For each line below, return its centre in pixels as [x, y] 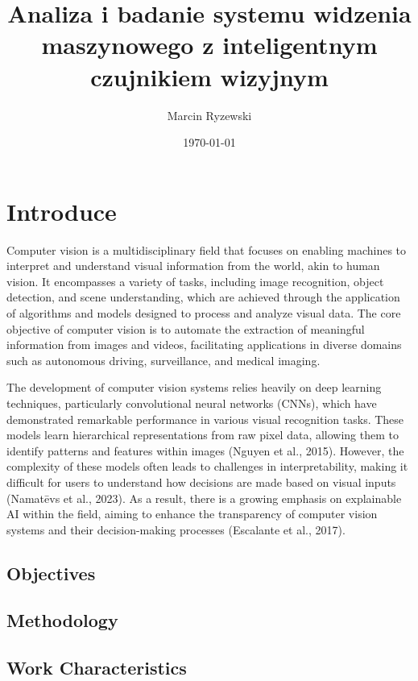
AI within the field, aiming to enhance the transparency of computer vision [192, 514]
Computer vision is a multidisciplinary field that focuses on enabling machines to [207, 249]
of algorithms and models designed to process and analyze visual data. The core [204, 313]
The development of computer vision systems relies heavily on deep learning [194, 387]
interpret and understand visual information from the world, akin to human [193, 266]
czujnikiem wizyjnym [209, 76]
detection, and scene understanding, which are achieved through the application [203, 297]
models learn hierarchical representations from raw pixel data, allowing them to [203, 435]
